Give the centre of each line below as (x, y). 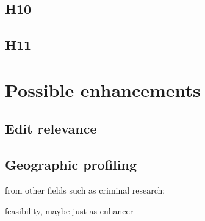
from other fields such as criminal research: (85, 190)
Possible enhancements (103, 89)
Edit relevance (51, 129)
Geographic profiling (71, 165)
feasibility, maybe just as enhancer (69, 210)
